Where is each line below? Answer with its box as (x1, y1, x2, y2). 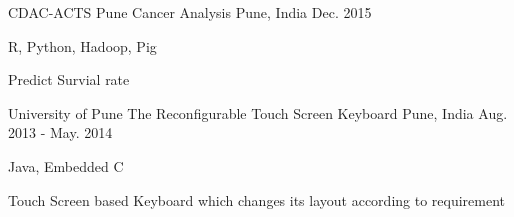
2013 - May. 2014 (8, 122, 113, 143)
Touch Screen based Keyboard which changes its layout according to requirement (8, 189, 506, 210)
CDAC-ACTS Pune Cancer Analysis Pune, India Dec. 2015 (8, 2, 372, 22)
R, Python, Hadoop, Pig (8, 35, 157, 56)
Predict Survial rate (8, 69, 130, 90)
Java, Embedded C (8, 155, 124, 176)
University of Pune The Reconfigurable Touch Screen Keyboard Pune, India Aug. (8, 102, 508, 123)
